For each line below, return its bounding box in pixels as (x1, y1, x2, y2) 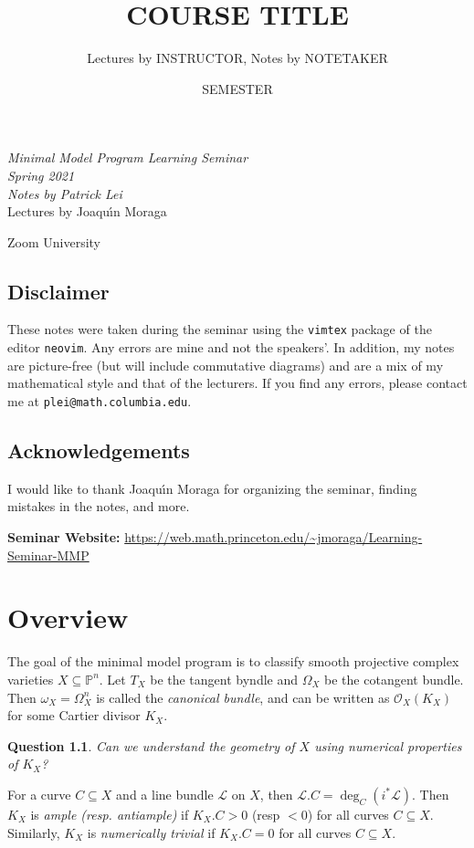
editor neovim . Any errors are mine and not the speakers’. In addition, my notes (7, 338, 455, 357)
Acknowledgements (7, 436, 190, 465)
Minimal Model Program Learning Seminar (7, 148, 248, 167)
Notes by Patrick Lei (7, 183, 122, 203)
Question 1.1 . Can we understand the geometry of (7, 736, 295, 755)
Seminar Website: (7, 528, 121, 547)
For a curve (7, 784, 71, 803)
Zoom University (7, 232, 101, 251)
